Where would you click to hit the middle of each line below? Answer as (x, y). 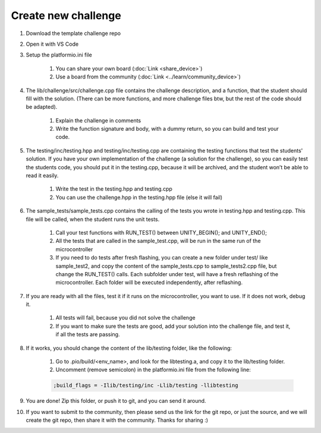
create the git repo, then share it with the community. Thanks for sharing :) (117, 420)
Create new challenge (66, 15)
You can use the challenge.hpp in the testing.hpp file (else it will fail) (139, 197)
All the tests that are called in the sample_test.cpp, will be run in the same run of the (158, 241)
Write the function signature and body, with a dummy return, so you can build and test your (167, 129)
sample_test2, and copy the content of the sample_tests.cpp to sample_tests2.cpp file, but (166, 266)
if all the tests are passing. (88, 334)
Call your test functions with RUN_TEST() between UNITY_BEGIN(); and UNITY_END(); (161, 232)
